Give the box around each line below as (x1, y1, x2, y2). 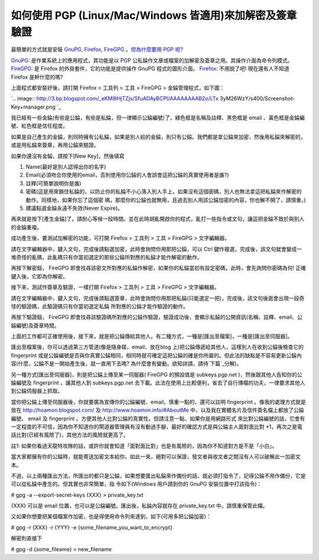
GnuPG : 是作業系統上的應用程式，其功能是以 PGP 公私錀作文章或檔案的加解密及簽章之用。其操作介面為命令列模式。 (11, 57, 293, 64)
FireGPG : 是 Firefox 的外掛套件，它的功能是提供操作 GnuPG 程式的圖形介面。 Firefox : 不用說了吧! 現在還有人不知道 (11, 65, 289, 72)
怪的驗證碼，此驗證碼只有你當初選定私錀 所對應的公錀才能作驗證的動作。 (11, 302, 188, 310)
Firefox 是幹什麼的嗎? (11, 73, 63, 80)
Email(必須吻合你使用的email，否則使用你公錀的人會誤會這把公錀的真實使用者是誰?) (25, 171, 229, 178)
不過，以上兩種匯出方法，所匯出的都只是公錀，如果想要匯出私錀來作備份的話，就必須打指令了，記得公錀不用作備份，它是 (11, 472, 306, 479)
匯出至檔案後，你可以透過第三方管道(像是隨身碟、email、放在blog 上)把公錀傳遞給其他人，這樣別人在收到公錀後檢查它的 (11, 343, 304, 351)
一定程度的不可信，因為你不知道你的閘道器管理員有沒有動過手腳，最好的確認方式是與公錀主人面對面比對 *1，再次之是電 (11, 423, 302, 430)
